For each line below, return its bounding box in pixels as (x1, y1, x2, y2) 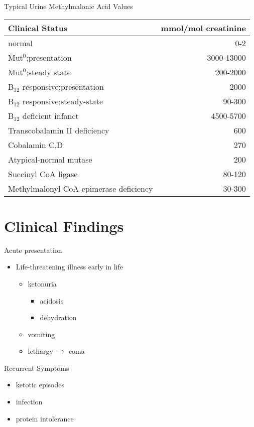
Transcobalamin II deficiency (8, 124, 109, 136)
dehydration (40, 312, 77, 323)
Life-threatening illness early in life (16, 261, 123, 272)
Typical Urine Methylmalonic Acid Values (4, 1, 133, 11)
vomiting (28, 329, 55, 339)
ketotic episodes (16, 379, 64, 390)
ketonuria (28, 278, 57, 289)
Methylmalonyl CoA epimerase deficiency (8, 182, 153, 194)
